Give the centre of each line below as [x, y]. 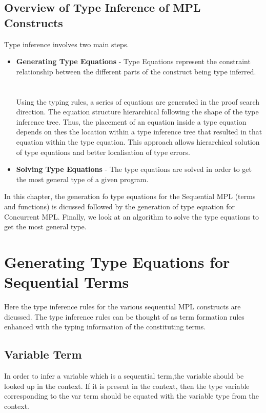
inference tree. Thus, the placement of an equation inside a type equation [131, 121]
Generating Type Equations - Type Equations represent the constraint [133, 61]
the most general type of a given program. [82, 179]
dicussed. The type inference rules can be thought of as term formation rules [124, 316]
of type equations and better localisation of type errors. [103, 152]
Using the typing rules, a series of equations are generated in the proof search [138, 101]
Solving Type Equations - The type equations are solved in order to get [134, 169]
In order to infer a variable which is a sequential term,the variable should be [124, 375]
